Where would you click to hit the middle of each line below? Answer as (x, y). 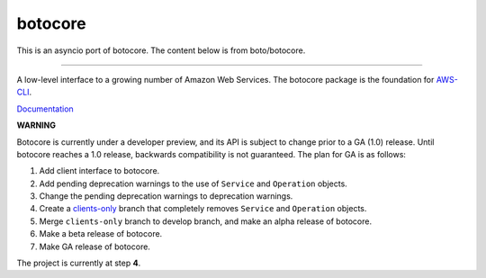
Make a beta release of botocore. (101, 234)
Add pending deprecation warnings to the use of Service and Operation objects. (193, 184)
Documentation (45, 109)
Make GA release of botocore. (94, 247)
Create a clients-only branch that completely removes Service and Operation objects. (203, 209)
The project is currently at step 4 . (79, 263)
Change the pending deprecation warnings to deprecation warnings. (166, 196)
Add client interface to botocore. (99, 171)
